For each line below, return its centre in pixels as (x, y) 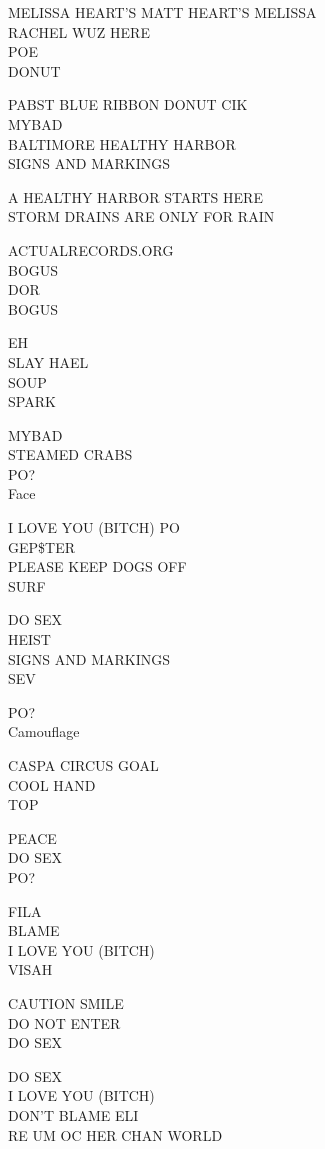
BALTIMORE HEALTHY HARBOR (122, 143)
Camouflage (44, 731)
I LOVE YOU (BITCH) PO (94, 527)
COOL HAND (52, 784)
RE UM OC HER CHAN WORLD (115, 1134)
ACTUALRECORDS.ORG (91, 249)
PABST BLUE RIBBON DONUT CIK (128, 104)
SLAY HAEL (48, 361)
